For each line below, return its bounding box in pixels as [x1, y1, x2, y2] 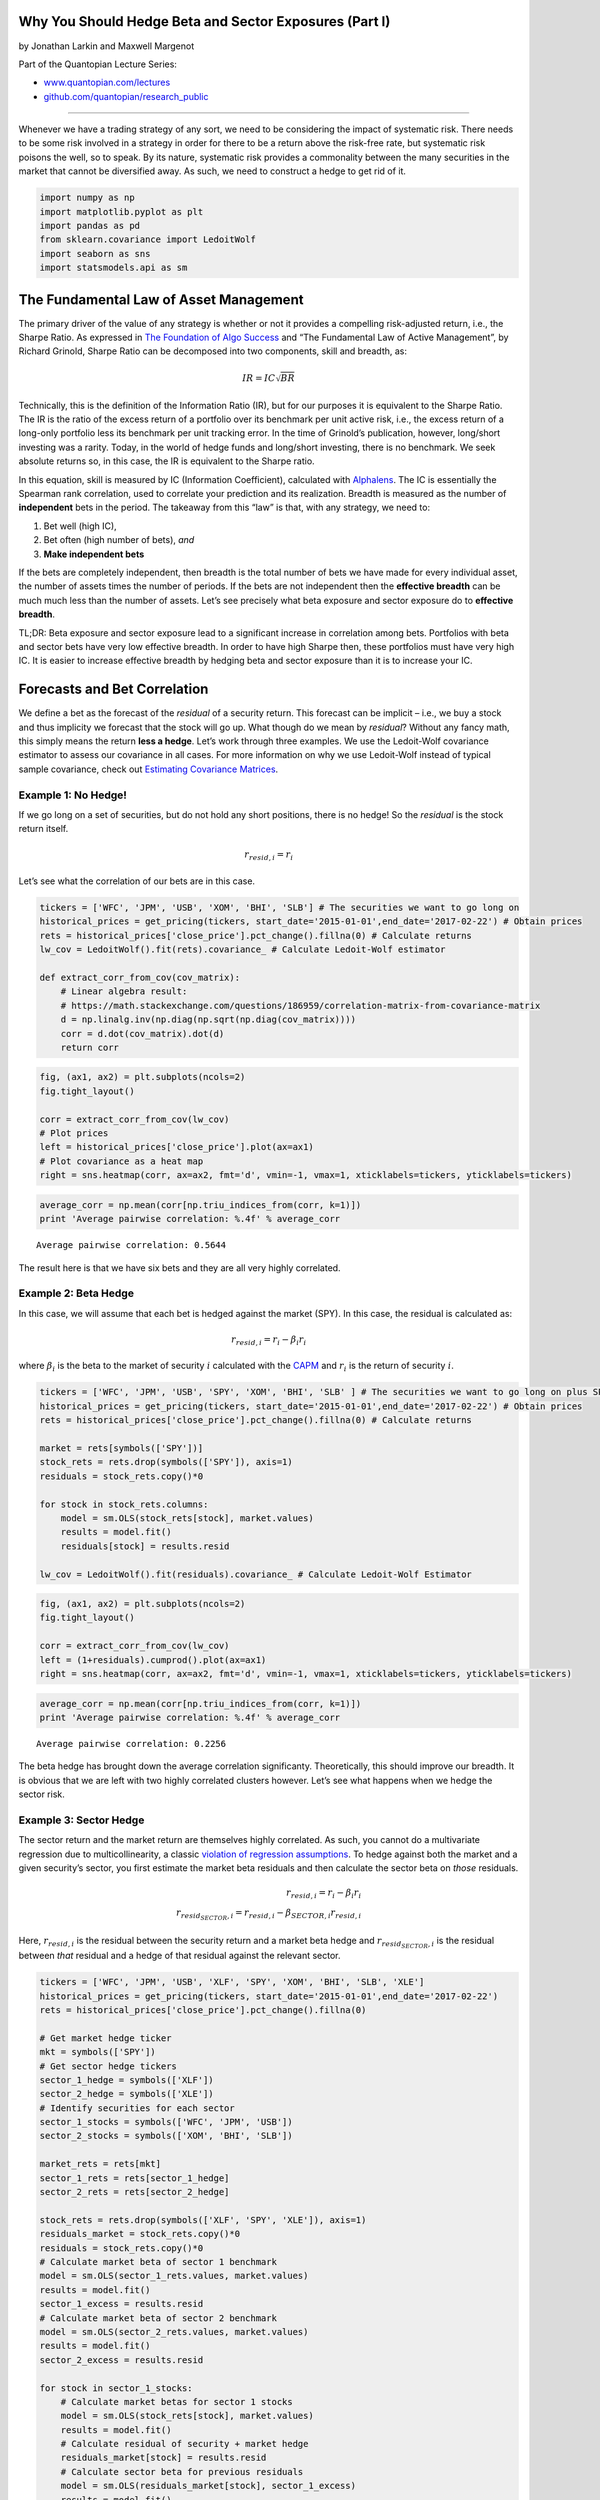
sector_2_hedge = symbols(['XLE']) [39, 2088, 214, 2100]
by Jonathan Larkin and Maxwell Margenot [18, 40, 195, 52]
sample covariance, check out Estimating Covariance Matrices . [18, 763, 279, 775]
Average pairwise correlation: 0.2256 [36, 1738, 227, 1749]
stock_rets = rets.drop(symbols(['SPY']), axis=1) [39, 1456, 294, 1468]
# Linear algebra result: [60, 986, 188, 997]
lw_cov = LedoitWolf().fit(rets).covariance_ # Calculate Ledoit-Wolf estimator [39, 944, 446, 955]
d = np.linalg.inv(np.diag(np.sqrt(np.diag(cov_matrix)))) [60, 1014, 357, 1025]
